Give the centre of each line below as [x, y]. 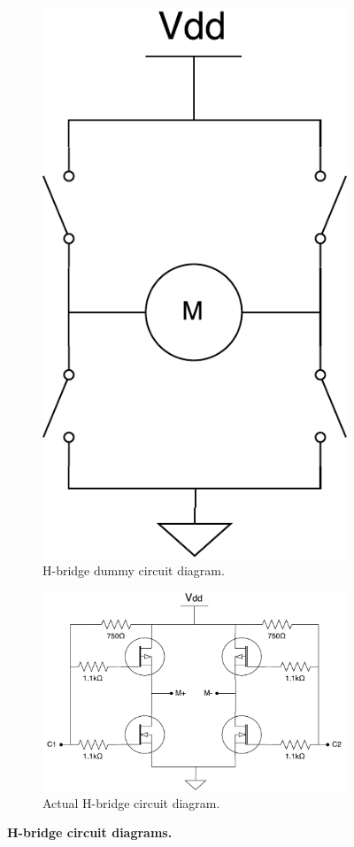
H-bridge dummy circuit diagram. [134, 570]
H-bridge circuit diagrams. [90, 832]
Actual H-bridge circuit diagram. [131, 802]
